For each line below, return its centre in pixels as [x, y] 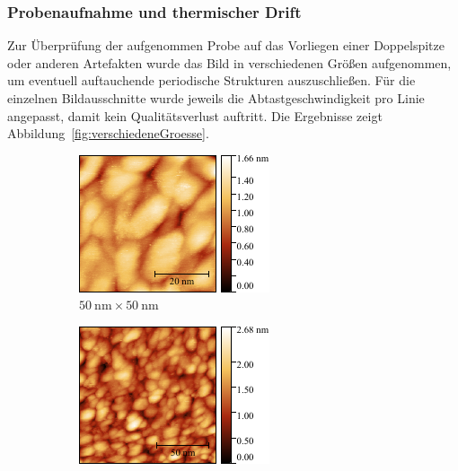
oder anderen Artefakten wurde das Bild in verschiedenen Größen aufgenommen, [229, 62]
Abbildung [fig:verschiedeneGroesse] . [108, 133]
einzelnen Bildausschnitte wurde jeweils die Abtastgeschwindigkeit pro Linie [216, 98]
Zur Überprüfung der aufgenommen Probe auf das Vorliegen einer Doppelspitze [226, 45]
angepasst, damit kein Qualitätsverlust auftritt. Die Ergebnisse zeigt [195, 115]
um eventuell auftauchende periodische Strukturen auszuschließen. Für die [211, 80]
